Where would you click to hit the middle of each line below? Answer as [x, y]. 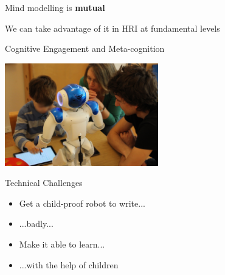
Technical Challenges [44, 183]
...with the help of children [69, 264]
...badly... [36, 223]
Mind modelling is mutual [55, 7]
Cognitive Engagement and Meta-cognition [85, 48]
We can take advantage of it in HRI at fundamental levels [112, 28]
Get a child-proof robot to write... [82, 203]
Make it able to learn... [62, 244]
